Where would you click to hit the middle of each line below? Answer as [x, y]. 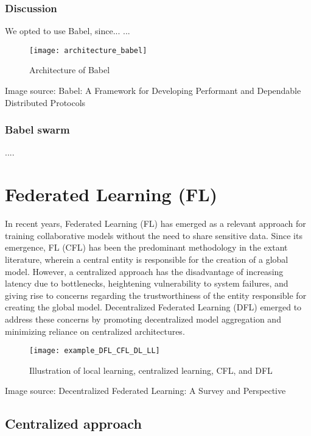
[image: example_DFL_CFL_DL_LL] [95, 351]
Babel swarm [37, 130]
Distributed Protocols [45, 102]
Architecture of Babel [70, 70]
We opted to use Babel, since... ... [68, 31]
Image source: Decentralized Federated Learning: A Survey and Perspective [145, 391]
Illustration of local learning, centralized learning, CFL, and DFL [151, 370]
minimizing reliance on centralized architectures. [95, 331]
